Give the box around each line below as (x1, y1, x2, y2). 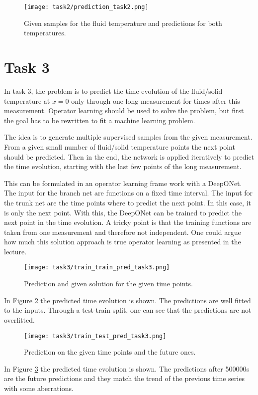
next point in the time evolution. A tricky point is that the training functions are (4, 217, 252, 227)
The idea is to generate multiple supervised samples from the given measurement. (4, 132, 253, 142)
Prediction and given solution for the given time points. (24, 278, 193, 289)
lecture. (4, 246, 27, 256)
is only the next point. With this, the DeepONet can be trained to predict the (4, 207, 242, 217)
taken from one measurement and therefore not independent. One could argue (4, 226, 241, 237)
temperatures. (24, 27, 66, 38)
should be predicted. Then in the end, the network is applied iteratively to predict (4, 151, 255, 162)
